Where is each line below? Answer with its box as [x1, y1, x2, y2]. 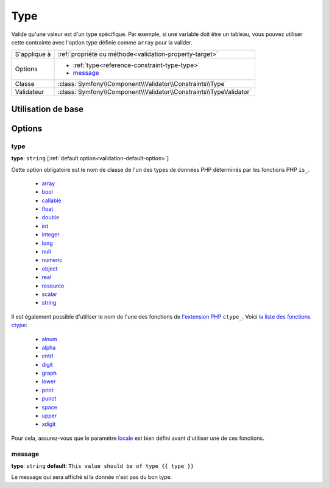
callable [41, 197, 62, 204]
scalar [41, 290, 57, 298]
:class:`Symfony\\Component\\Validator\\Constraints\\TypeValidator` [57, 88, 252, 96]
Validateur [15, 88, 44, 96]
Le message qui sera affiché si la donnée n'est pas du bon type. [11, 473, 172, 481]
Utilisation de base [11, 104, 84, 114]
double [41, 214, 60, 221]
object [41, 265, 58, 272]
